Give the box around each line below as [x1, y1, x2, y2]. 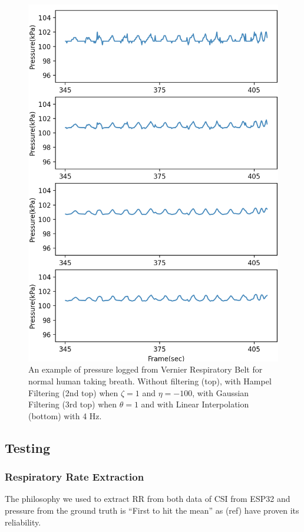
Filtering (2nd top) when [28, 386, 118, 399]
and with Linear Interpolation [141, 398, 249, 410]
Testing [5, 438, 50, 456]
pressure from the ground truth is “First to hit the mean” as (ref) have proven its [5, 504, 299, 517]
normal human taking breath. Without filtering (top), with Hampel [28, 375, 272, 387]
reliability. [5, 515, 41, 528]
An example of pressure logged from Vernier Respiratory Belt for [28, 363, 263, 376]
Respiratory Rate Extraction [5, 469, 144, 484]
